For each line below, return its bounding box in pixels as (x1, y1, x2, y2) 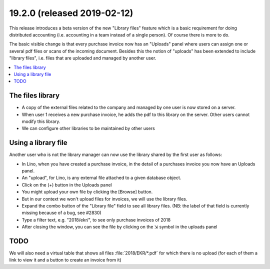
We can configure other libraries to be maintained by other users (21, 125, 155, 131)
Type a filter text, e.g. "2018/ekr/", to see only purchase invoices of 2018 (21, 216, 171, 222)
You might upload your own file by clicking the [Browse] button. (21, 189, 153, 195)
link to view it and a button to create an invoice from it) (9, 257, 122, 263)
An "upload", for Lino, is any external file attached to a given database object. (21, 175, 181, 181)
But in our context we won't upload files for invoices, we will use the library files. (21, 195, 187, 202)
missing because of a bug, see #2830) (21, 210, 102, 216)
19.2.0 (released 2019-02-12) (9, 7, 133, 18)
